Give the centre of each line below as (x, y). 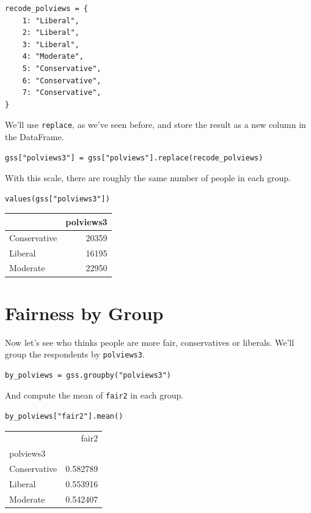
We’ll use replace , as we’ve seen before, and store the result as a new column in (155, 125)
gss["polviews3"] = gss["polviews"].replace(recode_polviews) (134, 158)
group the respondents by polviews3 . (75, 354)
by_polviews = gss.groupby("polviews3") (88, 375)
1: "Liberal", (51, 21)
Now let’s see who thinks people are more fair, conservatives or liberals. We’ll (150, 342)
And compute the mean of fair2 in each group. (94, 395)
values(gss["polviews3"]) (57, 199)
